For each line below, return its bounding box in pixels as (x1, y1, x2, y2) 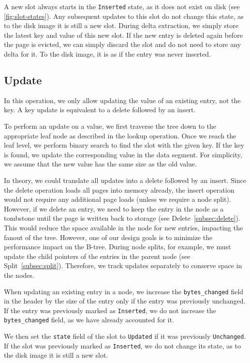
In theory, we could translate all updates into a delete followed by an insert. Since (4, 175, 246, 185)
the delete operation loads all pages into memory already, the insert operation (4, 184, 235, 195)
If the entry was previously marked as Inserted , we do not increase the (4, 305, 216, 315)
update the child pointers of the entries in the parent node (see (4, 251, 191, 261)
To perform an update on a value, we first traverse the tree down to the (4, 121, 217, 131)
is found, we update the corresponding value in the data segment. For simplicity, (4, 149, 242, 159)
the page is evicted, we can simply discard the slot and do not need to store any (4, 39, 241, 49)
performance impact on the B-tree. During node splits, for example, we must (4, 242, 231, 252)
